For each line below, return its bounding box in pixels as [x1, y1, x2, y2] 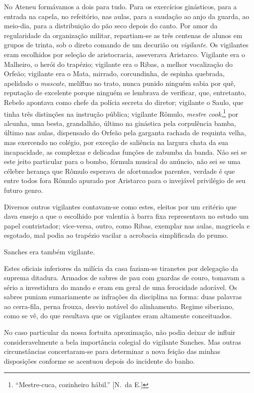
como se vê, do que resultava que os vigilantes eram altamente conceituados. [4, 310, 232, 321]
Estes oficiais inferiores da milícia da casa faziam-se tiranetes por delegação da [4, 263, 238, 273]
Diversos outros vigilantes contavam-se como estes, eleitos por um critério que [4, 201, 237, 211]
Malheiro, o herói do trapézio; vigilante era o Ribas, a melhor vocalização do [4, 59, 233, 69]
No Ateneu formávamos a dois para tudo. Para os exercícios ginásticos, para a [4, 1, 237, 11]
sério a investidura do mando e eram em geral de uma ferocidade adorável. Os [4, 282, 237, 292]
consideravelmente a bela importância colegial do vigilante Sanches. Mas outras [4, 336, 241, 347]
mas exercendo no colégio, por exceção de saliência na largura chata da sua [4, 137, 229, 147]
